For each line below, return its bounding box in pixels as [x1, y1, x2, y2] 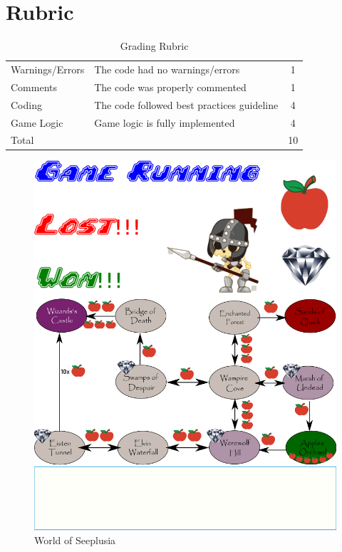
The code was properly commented [94, 79, 247, 94]
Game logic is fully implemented [94, 115, 235, 130]
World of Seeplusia [34, 533, 116, 548]
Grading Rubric [120, 38, 189, 53]
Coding [11, 97, 42, 112]
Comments [11, 79, 58, 94]
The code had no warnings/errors [94, 61, 240, 76]
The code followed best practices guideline [94, 97, 279, 112]
